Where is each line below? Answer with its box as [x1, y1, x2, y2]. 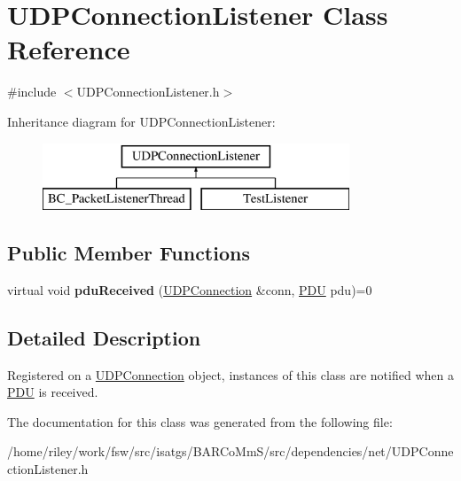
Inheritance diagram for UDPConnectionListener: [7, 112, 276, 130]
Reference [7, 31, 130, 67]
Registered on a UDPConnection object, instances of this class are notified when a [7, 365, 454, 384]
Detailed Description [7, 323, 201, 351]
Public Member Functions [7, 239, 250, 267]
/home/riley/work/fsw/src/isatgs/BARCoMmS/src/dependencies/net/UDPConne [7, 442, 454, 461]
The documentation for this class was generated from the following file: [7, 412, 393, 431]
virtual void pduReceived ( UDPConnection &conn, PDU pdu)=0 [7, 280, 372, 299]
